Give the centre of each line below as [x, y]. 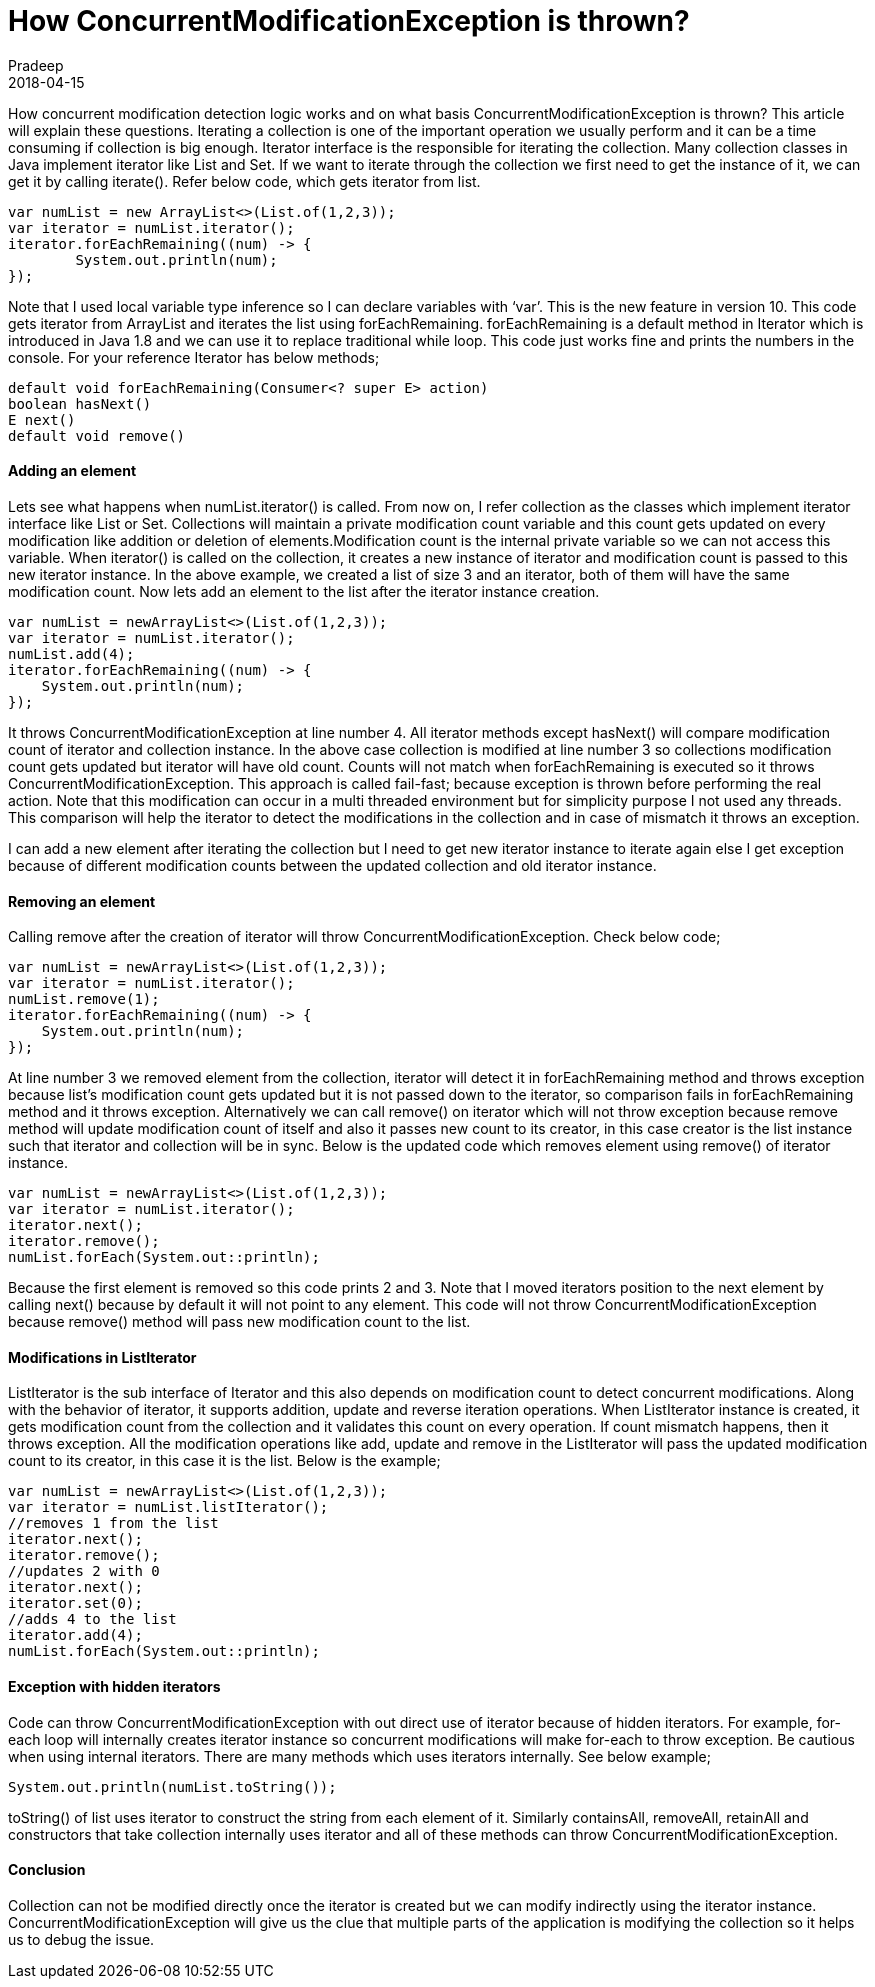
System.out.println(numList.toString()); [172, 1786]
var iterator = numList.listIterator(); [168, 1507]
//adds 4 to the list [92, 1619]
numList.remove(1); [84, 999]
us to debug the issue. [81, 1939]
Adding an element [72, 471]
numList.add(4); [71, 653]
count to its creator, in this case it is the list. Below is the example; [224, 1461]
